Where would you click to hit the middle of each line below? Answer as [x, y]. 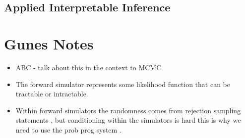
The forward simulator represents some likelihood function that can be [123, 84]
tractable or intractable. [52, 94]
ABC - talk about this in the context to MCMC [89, 67]
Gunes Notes [49, 43]
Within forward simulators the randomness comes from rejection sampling [128, 110]
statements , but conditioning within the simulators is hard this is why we [128, 120]
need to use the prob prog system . [68, 129]
